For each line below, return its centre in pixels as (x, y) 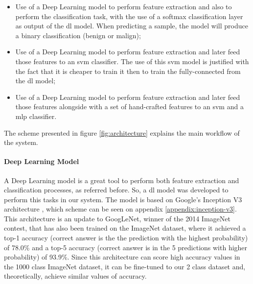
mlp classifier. (36, 116)
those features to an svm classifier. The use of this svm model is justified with (132, 61)
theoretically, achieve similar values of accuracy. (75, 276)
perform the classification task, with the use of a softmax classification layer (129, 16)
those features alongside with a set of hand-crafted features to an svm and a (129, 106)
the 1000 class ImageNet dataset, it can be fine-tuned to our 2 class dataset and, (125, 266)
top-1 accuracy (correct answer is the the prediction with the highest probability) (126, 238)
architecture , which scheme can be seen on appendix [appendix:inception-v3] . (120, 209)
